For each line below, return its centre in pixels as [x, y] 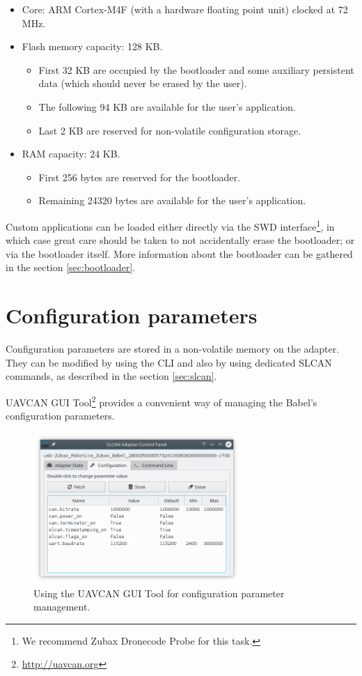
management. [62, 607]
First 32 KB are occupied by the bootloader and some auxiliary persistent [196, 69]
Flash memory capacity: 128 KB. [92, 46]
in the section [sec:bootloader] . [71, 267]
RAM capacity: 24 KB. [71, 154]
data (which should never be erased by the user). [143, 83]
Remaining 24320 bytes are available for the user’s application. [172, 200]
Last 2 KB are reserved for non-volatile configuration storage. [170, 130]
